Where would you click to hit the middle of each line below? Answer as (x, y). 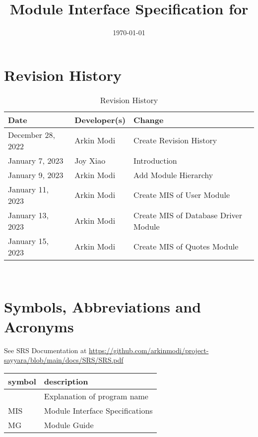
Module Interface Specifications (98, 410)
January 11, (29, 189)
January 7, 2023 (36, 160)
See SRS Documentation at (45, 350)
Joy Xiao (90, 160)
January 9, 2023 (36, 175)
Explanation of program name (96, 396)
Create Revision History (175, 140)
